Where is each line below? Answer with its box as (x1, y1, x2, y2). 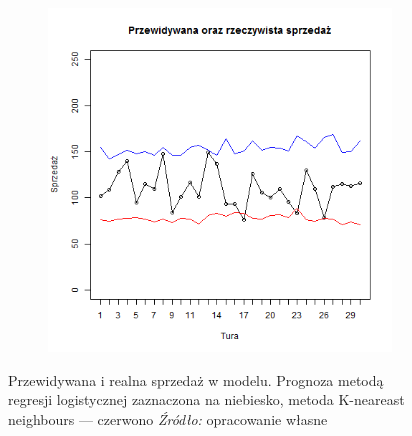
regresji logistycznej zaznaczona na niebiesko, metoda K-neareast (8, 389, 405, 410)
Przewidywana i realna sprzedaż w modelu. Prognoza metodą (8, 369, 384, 390)
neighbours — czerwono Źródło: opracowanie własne (8, 408, 328, 429)
